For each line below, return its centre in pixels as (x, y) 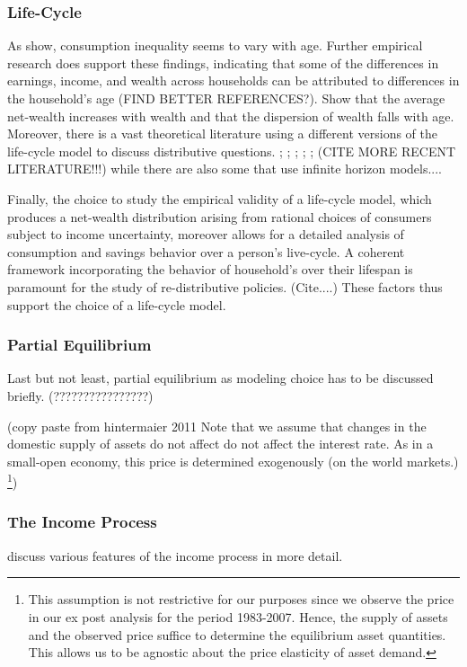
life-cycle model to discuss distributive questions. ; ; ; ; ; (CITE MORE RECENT (232, 151)
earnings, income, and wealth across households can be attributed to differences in (233, 80)
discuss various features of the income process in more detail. (175, 555)
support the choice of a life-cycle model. (117, 304)
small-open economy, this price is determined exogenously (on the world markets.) (233, 461)
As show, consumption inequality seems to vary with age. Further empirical (215, 45)
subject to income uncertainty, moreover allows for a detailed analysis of (206, 234)
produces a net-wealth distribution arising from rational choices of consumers (220, 216)
